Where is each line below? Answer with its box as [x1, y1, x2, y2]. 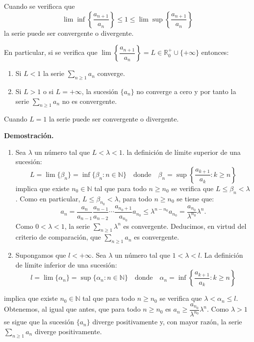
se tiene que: [177, 193, 214, 203]
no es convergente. [62, 96, 117, 106]
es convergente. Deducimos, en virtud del [123, 220, 247, 231]
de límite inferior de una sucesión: [15, 259, 117, 269]
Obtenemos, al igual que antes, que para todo [4, 304, 141, 314]
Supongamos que [15, 250, 66, 260]
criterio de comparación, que [15, 232, 101, 242]
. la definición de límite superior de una [122, 147, 241, 157]
